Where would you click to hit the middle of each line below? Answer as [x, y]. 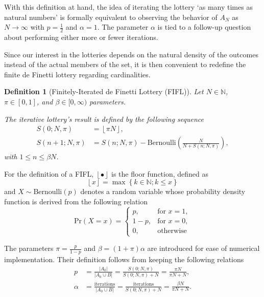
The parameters [29, 248]
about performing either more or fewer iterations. [81, 37]
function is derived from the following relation [76, 201]
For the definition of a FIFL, [49, 173]
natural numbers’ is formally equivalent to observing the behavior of [111, 17]
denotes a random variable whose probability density [163, 191]
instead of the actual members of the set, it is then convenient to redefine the [125, 64]
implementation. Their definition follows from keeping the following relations [124, 259]
